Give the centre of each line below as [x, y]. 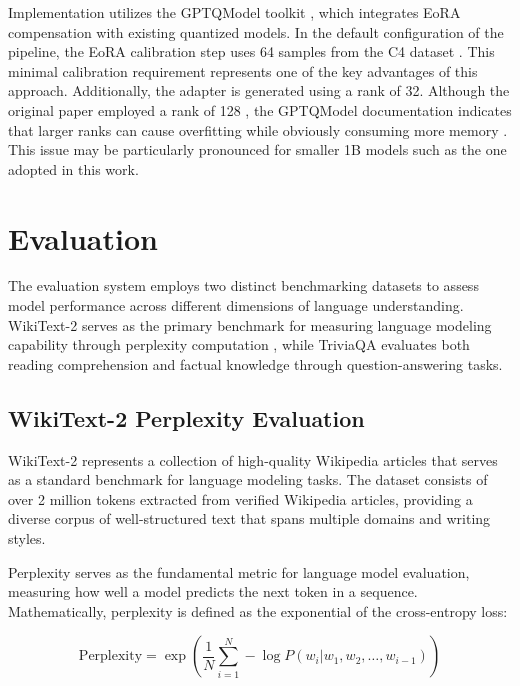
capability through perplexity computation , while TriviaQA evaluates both [239, 344]
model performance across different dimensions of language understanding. [236, 305]
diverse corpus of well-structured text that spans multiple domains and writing [249, 518]
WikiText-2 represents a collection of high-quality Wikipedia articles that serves [253, 459]
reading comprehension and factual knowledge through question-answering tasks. [255, 363]
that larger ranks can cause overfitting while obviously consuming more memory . [258, 129]
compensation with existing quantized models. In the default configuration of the [256, 31]
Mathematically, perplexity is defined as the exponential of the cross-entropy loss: [258, 610]
